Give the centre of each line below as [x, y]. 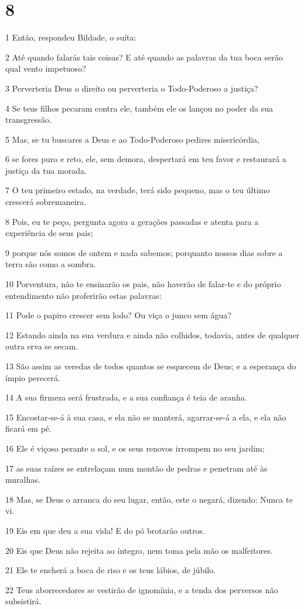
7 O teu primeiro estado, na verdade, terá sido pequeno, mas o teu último [138, 190]
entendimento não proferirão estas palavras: [83, 295]
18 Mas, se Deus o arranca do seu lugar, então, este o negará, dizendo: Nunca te [149, 499]
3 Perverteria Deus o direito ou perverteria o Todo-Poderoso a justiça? [132, 88]
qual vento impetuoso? [46, 68]
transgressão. [28, 120]
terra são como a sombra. [51, 264]
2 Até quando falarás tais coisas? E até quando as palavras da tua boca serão [144, 57]
